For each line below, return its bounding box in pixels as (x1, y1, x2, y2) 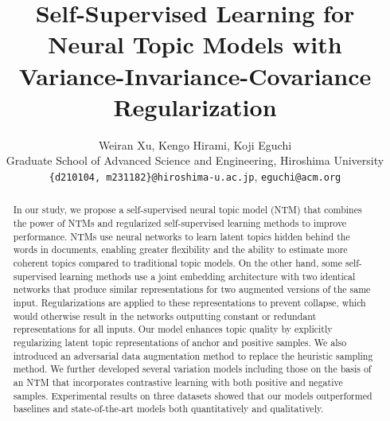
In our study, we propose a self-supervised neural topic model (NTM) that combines (13, 203, 362, 216)
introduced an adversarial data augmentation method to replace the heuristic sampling (13, 349, 373, 362)
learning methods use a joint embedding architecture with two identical (60, 269, 356, 283)
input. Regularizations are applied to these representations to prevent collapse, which (13, 295, 366, 309)
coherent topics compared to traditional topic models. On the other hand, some (13, 255, 342, 269)
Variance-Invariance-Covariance (18, 59, 372, 92)
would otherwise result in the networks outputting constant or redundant (13, 309, 317, 322)
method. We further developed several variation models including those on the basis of (13, 362, 372, 376)
